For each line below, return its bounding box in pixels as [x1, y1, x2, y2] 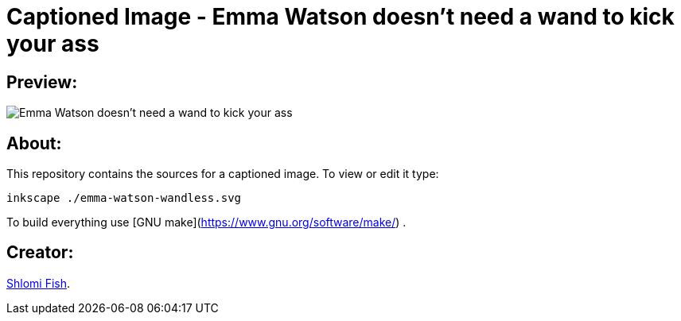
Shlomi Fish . [6, 276, 71, 290]
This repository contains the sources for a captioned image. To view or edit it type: [6, 167, 439, 181]
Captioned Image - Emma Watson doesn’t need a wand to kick [6, 3, 675, 30]
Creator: [6, 242, 74, 263]
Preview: [6, 72, 78, 92]
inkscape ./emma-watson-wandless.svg [6, 191, 242, 205]
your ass [6, 30, 99, 57]
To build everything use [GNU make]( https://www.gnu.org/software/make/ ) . [6, 215, 407, 230]
